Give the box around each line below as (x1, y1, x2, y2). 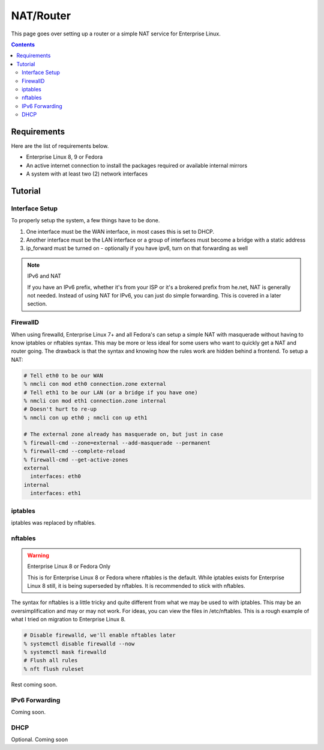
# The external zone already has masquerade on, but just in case (23, 431, 223, 438)
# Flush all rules (23, 657, 78, 664)
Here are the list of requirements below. (11, 142, 109, 150)
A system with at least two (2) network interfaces (26, 170, 148, 177)
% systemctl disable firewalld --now (23, 640, 135, 647)
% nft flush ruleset (23, 665, 84, 672)
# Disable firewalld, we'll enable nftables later (23, 632, 176, 639)
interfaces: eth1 (30, 490, 81, 497)
